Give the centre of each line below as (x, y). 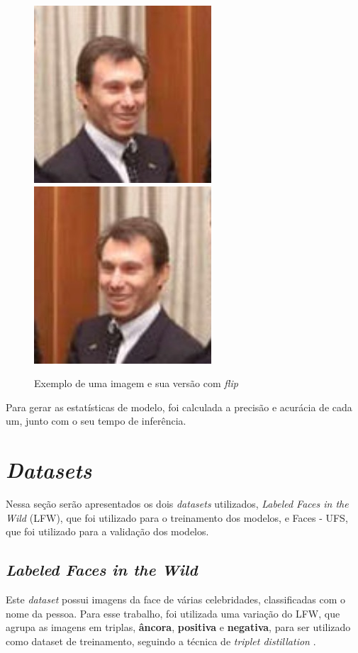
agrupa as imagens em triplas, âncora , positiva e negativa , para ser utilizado (178, 627)
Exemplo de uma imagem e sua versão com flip (136, 383)
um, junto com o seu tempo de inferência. (96, 421)
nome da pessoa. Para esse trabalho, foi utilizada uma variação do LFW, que (173, 613)
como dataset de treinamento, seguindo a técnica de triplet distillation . (161, 641)
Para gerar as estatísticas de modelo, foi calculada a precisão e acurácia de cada (179, 407)
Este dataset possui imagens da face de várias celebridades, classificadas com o (175, 599)
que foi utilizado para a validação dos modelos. (107, 531)
